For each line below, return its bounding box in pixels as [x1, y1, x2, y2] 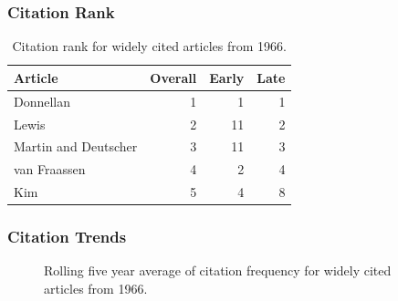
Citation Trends [7, 225, 127, 248]
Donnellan [14, 91, 71, 110]
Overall [150, 67, 197, 87]
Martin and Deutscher [14, 137, 138, 156]
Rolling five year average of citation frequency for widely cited [44, 261, 392, 280]
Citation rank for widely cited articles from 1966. [12, 36, 287, 56]
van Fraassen [14, 160, 86, 179]
